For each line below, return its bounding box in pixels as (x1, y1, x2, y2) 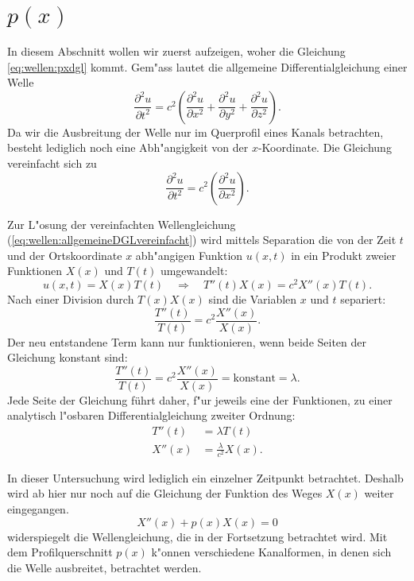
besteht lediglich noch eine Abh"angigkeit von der (7, 139, 249, 156)
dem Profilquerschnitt (7, 544, 113, 560)
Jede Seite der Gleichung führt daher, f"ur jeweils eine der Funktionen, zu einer (7, 391, 393, 408)
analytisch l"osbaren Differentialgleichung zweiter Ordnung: (7, 407, 296, 424)
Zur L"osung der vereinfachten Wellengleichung (7, 215, 236, 232)
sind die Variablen (208, 290, 297, 307)
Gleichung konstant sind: (7, 349, 128, 366)
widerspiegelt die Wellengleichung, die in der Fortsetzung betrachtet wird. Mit (7, 528, 388, 544)
